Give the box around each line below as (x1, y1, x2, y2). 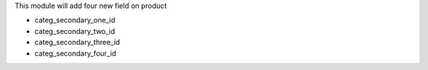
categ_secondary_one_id (34, 16, 116, 25)
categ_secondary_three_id (34, 38, 120, 47)
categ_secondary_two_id (34, 26, 116, 35)
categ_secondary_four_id (34, 48, 117, 58)
